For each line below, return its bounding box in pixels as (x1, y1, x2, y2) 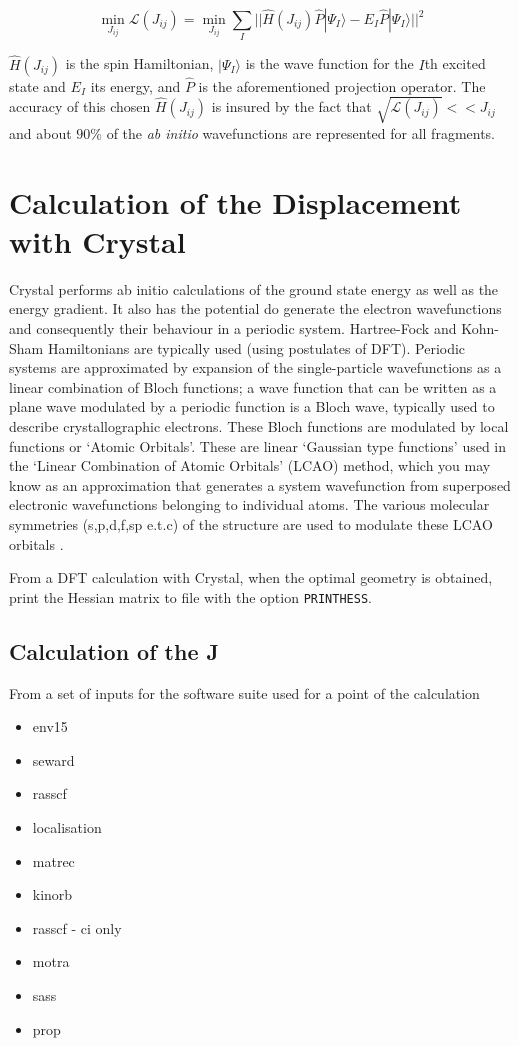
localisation (32, 816, 102, 837)
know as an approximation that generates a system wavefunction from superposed (9, 474, 511, 495)
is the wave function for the (245, 53, 414, 74)
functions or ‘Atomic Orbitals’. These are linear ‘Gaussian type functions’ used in (9, 435, 507, 456)
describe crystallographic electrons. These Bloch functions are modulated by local (9, 415, 509, 436)
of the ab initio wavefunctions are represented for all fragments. (106, 122, 496, 143)
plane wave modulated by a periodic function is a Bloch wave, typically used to (9, 396, 495, 417)
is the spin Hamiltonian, (65, 53, 214, 74)
